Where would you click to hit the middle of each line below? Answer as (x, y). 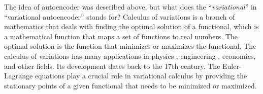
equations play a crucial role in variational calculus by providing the (141, 76)
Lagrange (19, 76)
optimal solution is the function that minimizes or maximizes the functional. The (130, 46)
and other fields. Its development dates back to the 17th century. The (112, 66)
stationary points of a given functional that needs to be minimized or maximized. (130, 85)
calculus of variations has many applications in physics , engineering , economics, (130, 56)
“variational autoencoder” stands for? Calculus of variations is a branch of (120, 16)
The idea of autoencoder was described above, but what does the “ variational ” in (130, 7)
